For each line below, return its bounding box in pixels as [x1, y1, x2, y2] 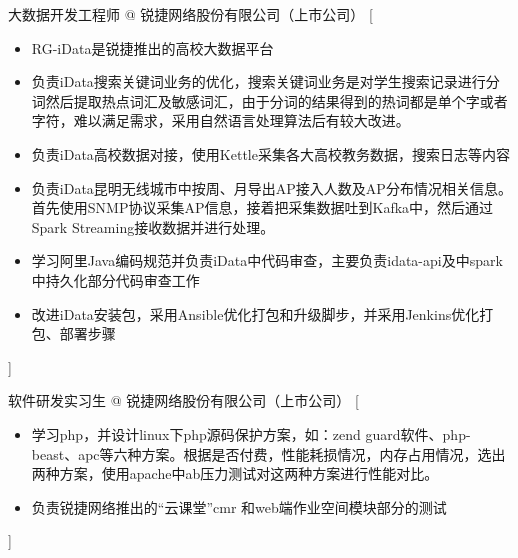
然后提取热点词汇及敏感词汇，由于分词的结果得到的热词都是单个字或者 [45, 90, 508, 111]
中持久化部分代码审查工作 [31, 269, 200, 290]
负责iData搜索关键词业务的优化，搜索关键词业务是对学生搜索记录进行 [31, 71, 486, 92]
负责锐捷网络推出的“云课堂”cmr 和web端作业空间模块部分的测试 [31, 496, 447, 517]
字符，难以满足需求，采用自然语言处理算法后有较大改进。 [31, 110, 410, 131]
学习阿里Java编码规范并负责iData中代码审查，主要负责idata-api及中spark [31, 250, 503, 271]
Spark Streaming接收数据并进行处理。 [31, 216, 275, 237]
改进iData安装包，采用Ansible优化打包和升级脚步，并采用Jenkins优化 [31, 303, 480, 324]
